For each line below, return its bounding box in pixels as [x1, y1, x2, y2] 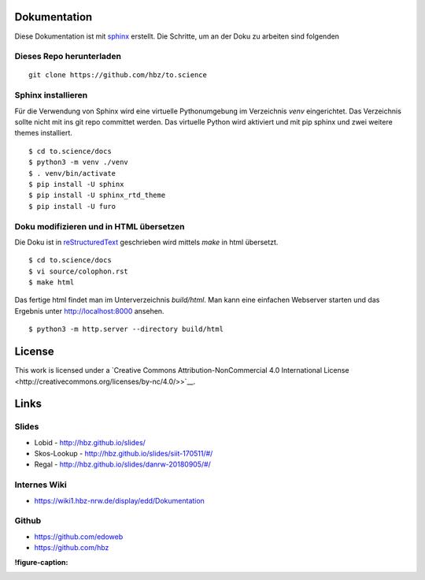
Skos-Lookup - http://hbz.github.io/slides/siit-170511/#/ [34, 449, 213, 459]
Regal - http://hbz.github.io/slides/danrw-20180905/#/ [34, 459, 212, 469]
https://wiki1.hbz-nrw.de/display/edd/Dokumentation [34, 496, 205, 505]
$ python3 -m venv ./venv [28, 158, 129, 167]
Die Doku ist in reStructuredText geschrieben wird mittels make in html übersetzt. [14, 237, 279, 247]
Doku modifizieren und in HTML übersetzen [14, 221, 185, 232]
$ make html [28, 278, 75, 287]
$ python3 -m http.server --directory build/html [28, 325, 224, 334]
